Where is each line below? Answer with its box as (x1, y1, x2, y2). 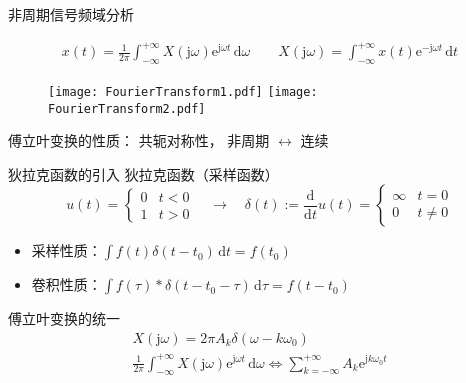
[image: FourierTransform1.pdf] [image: (48, 84, 318, 99)
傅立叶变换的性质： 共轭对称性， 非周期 (8, 130, 270, 151)
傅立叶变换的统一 (8, 308, 120, 329)
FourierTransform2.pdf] (48, 101, 206, 116)
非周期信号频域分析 (8, 4, 134, 24)
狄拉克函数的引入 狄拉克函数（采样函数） (8, 163, 279, 184)
